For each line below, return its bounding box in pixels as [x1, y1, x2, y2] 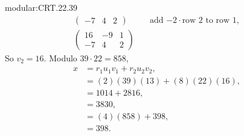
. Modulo [43, 51, 77, 64]
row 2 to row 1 [182, 16, 237, 25]
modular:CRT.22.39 [5, 1, 78, 13]
